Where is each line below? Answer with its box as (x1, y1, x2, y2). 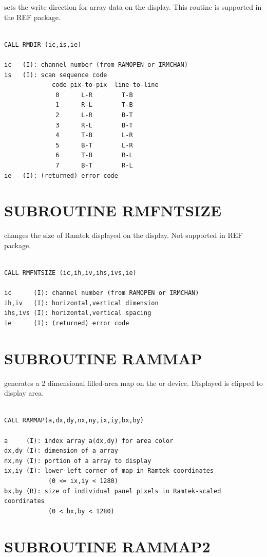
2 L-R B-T (55, 111, 133, 119)
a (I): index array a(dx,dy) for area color (4, 437, 174, 444)
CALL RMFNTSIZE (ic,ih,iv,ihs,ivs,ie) (4, 269, 137, 276)
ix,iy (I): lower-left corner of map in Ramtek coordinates (4, 467, 214, 475)
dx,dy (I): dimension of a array (4, 447, 118, 455)
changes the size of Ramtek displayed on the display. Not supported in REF (4, 230, 243, 240)
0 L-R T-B (55, 91, 133, 99)
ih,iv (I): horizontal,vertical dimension (4, 299, 159, 307)
